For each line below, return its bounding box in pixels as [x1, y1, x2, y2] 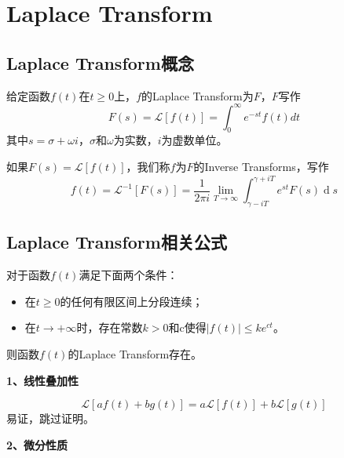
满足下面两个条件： [79, 267, 178, 283]
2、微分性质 [6, 436, 68, 453]
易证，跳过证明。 [6, 410, 94, 427]
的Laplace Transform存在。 [68, 345, 203, 362]
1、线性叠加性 [6, 372, 79, 388]
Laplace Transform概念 [6, 50, 194, 75]
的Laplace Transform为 [141, 87, 254, 104]
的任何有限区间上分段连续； [60, 293, 203, 309]
